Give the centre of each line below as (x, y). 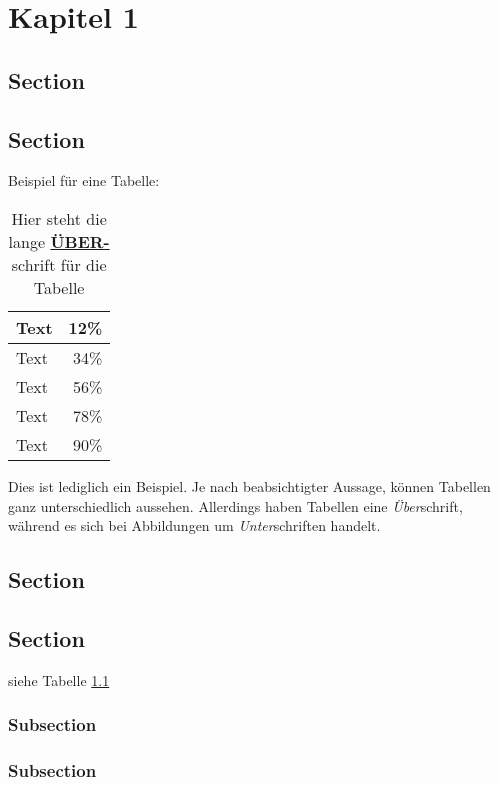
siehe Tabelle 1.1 (59, 679)
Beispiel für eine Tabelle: (84, 180)
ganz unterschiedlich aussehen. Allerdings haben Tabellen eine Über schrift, (235, 505)
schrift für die (59, 264)
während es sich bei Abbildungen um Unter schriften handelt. (194, 525)
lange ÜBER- (59, 241)
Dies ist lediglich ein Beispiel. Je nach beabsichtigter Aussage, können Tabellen (249, 485)
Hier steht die (59, 218)
